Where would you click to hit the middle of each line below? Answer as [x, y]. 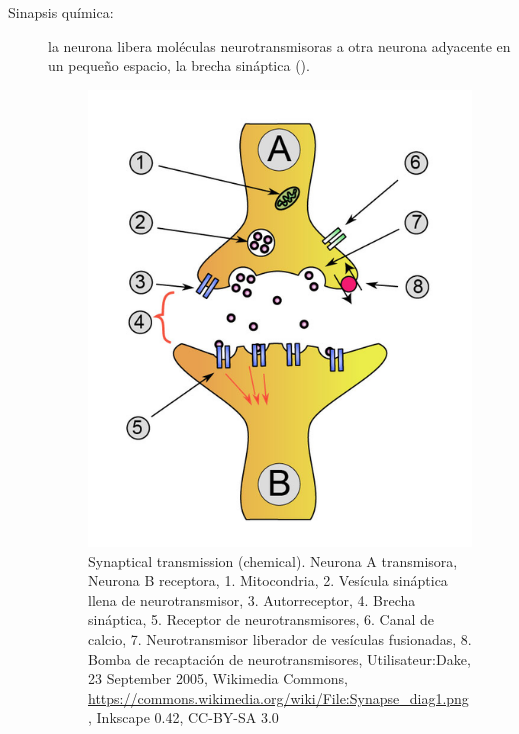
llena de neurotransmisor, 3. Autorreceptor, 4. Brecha [252, 599]
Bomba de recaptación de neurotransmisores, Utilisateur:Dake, [279, 658]
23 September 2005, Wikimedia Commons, [218, 678]
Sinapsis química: [61, 12]
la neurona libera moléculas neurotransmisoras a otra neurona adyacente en [279, 45]
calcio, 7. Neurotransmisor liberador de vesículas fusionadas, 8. [280, 639]
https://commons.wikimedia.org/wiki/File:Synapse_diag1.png [278, 697]
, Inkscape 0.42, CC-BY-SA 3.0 [183, 717]
